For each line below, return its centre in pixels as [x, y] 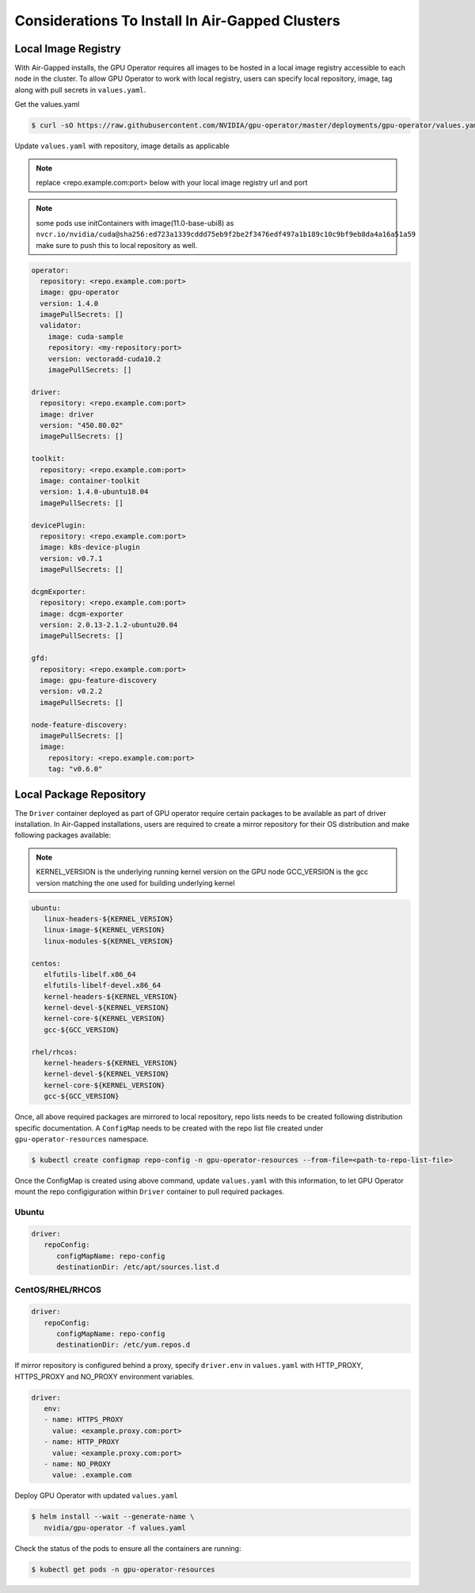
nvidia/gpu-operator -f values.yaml [115, 1528]
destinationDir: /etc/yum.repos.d [123, 1345]
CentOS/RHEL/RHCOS [58, 1290]
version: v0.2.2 [71, 692]
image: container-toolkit [90, 480]
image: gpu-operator [80, 292]
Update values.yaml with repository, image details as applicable [122, 146]
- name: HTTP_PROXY [82, 1442]
